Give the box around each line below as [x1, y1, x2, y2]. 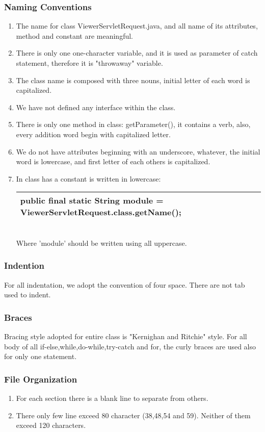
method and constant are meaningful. [16, 30, 133, 41]
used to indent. [4, 289, 51, 300]
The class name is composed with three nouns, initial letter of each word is [16, 74, 250, 85]
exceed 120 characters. [16, 420, 86, 430]
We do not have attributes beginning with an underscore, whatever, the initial [16, 146, 260, 157]
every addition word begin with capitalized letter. [16, 129, 171, 139]
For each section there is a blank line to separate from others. [16, 393, 208, 403]
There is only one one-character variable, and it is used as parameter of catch [16, 47, 258, 58]
